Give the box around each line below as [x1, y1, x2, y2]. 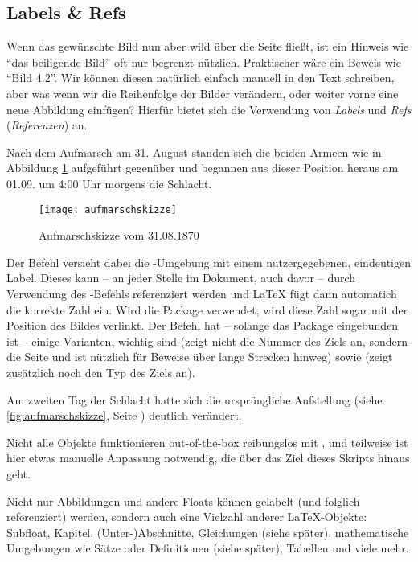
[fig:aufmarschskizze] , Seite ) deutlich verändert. [6, 407, 242, 424]
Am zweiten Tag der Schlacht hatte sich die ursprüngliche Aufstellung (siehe [6, 391, 383, 408]
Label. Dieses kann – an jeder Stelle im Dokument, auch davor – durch [6, 269, 356, 286]
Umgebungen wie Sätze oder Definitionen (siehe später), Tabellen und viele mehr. [6, 539, 409, 556]
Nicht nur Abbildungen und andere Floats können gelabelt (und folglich [6, 492, 360, 509]
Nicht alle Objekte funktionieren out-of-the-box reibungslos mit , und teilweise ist [6, 433, 408, 450]
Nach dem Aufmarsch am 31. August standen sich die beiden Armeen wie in [6, 143, 382, 160]
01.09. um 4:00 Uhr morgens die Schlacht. [6, 174, 212, 191]
